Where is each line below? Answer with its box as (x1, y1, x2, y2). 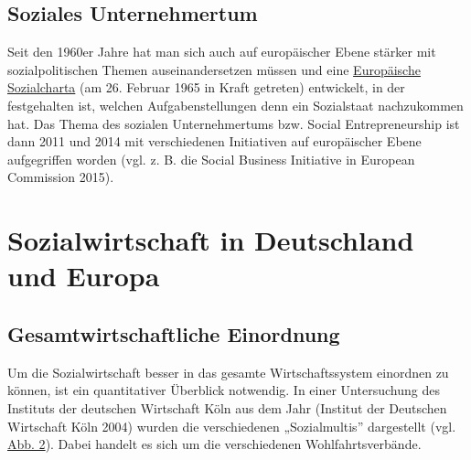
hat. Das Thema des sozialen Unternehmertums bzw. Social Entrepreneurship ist (7, 113, 460, 133)
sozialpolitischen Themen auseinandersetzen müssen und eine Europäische (7, 59, 421, 79)
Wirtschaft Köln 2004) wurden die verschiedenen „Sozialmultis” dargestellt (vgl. (7, 416, 456, 435)
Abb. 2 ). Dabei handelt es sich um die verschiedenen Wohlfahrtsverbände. (7, 434, 422, 454)
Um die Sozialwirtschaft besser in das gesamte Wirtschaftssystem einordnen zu (7, 362, 449, 381)
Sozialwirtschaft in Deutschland (7, 221, 414, 259)
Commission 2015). (7, 167, 114, 187)
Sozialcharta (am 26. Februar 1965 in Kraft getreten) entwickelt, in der (7, 78, 405, 97)
